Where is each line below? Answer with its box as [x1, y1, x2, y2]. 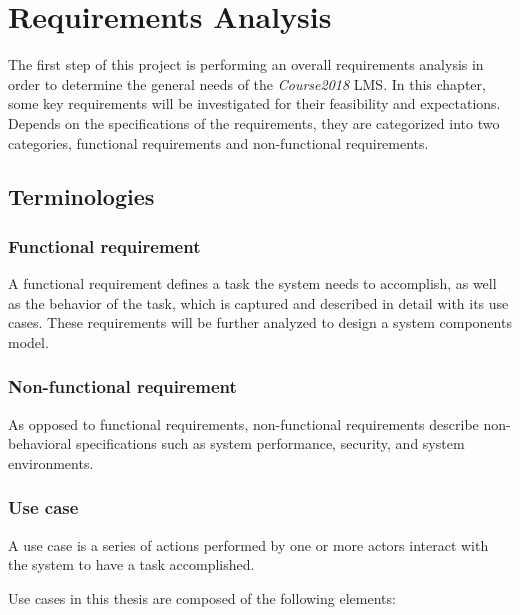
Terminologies [8, 181, 155, 212]
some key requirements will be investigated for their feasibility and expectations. [8, 93, 501, 114]
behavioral [8, 433, 72, 454]
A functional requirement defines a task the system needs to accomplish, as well [8, 273, 497, 294]
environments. [8, 452, 94, 473]
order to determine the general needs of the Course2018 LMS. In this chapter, [8, 73, 486, 94]
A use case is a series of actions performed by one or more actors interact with [8, 534, 489, 555]
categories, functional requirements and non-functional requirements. [8, 132, 429, 153]
